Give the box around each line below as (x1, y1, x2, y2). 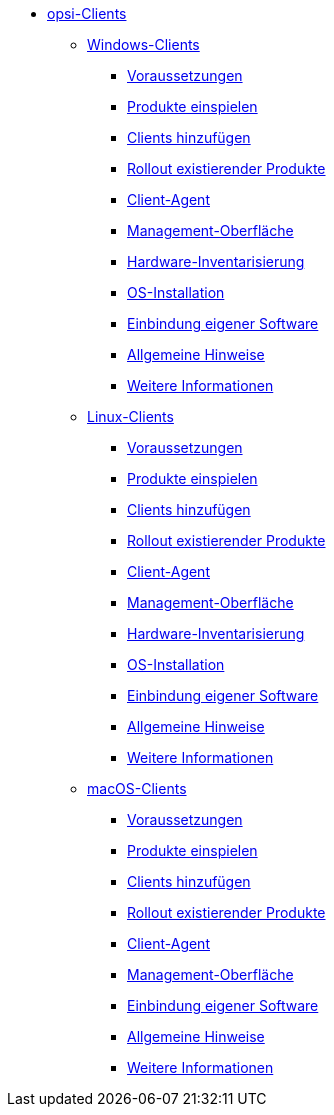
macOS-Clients (87, 780, 187, 797)
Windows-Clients (87, 36, 200, 53)
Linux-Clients (87, 408, 174, 425)
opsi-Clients (47, 5, 127, 22)
